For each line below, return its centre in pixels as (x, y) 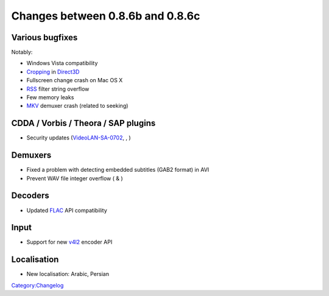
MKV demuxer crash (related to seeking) (77, 106)
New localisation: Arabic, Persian (68, 274)
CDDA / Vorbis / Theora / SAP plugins (83, 123)
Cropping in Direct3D (53, 72)
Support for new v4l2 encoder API (69, 242)
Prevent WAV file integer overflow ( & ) (75, 178)
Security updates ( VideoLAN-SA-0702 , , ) (79, 138)
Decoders (30, 196)
